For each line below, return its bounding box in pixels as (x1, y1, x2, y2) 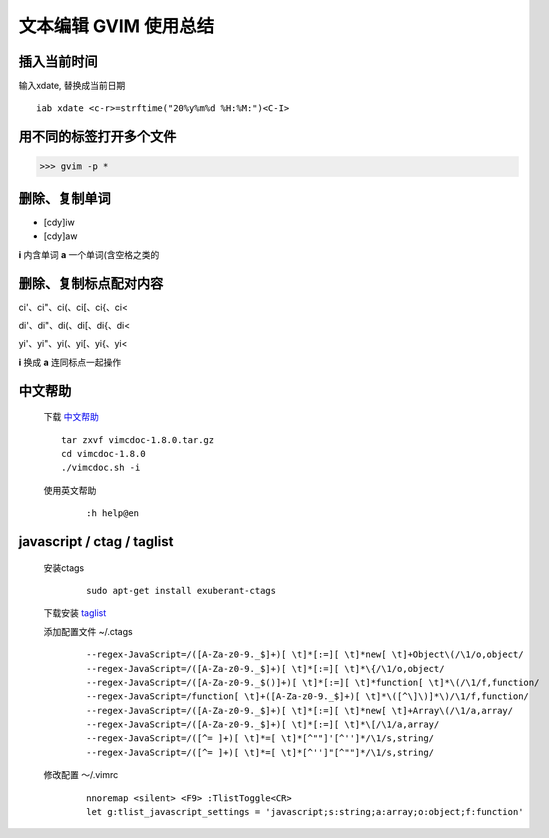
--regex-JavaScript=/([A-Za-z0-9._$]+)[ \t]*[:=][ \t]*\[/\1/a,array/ (86, 719, 440, 730)
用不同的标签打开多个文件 (18, 128, 177, 145)
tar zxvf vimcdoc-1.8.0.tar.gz (61, 434, 215, 445)
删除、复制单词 (18, 190, 111, 207)
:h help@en (86, 508, 140, 519)
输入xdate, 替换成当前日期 (18, 80, 126, 92)
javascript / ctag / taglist (18, 533, 174, 550)
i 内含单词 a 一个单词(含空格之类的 (18, 248, 160, 260)
